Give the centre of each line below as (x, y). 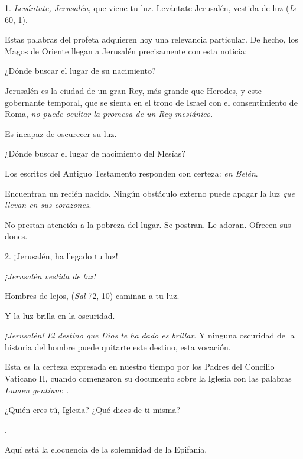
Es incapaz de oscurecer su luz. (61, 133)
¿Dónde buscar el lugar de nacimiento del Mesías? (95, 153)
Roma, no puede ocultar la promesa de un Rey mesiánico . (109, 114)
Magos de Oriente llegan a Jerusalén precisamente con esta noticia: (126, 51)
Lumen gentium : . (37, 390)
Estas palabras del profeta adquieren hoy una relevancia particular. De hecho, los (151, 39)
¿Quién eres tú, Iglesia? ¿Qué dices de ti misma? (93, 410)
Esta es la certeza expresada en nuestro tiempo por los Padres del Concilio (140, 367)
